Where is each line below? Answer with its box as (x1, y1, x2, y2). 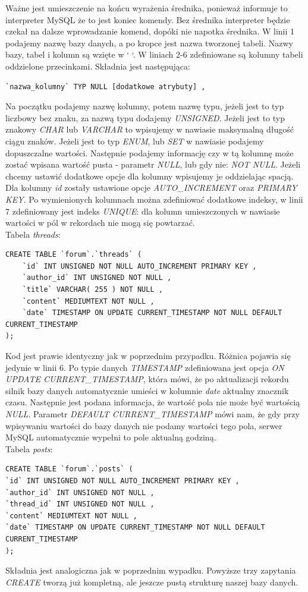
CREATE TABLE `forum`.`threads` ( (5, 250, 142, 259)
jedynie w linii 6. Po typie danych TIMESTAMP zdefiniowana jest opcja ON (5, 361, 284, 373)
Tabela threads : (5, 228, 61, 240)
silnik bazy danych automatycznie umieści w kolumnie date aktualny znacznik (5, 384, 289, 396)
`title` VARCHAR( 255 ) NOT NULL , (22, 285, 163, 294)
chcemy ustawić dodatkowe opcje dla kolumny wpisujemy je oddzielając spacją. (5, 169, 294, 182)
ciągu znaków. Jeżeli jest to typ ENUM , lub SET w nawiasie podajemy (5, 134, 264, 147)
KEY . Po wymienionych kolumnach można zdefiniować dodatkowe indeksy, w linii (5, 193, 303, 205)
